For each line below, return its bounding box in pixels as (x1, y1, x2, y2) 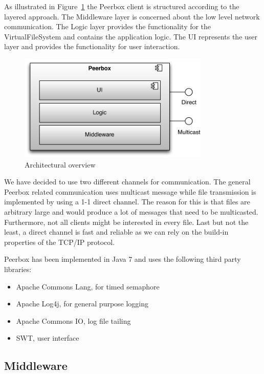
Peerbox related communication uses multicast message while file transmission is (4, 186, 256, 197)
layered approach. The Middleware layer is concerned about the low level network (4, 11, 260, 22)
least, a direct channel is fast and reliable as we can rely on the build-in (4, 226, 229, 237)
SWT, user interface (16, 333, 79, 343)
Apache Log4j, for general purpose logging (16, 298, 149, 309)
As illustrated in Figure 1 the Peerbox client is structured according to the (4, 1, 239, 11)
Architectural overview (25, 159, 96, 170)
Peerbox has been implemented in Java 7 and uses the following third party (4, 254, 241, 264)
